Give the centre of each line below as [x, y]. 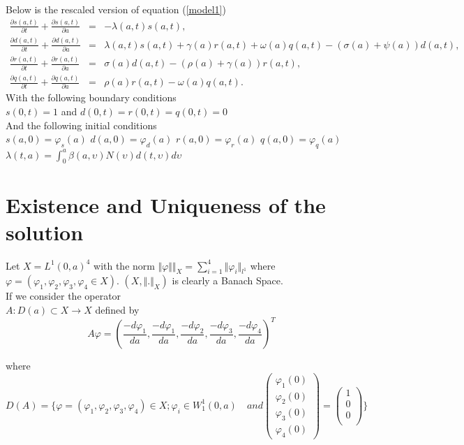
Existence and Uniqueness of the [166, 204]
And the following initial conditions [81, 125]
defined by [117, 310]
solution [45, 232]
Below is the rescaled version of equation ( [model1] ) [116, 9]
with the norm [124, 265]
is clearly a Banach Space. [227, 280]
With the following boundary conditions [91, 97]
